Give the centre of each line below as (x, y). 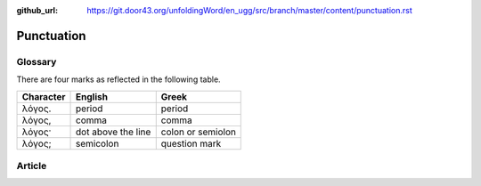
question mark (191, 143)
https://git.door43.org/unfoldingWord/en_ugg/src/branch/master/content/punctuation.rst (250, 10)
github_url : (37, 10)
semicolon (98, 143)
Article (32, 166)
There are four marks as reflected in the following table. (119, 79)
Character (44, 96)
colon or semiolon (198, 132)
